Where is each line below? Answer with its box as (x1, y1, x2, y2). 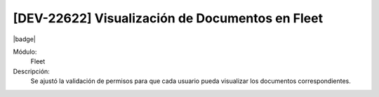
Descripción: (13, 67, 51, 75)
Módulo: (13, 47, 37, 56)
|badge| (13, 35, 36, 43)
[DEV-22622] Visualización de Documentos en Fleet (13, 10, 323, 26)
